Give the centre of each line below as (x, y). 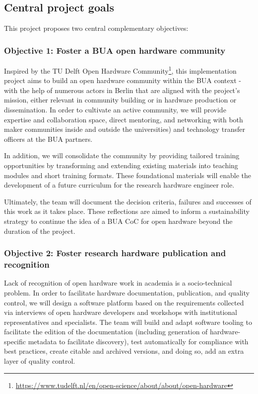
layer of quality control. (40, 361)
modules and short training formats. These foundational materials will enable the (128, 175)
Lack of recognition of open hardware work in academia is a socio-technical (118, 283)
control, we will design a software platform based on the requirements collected (124, 302)
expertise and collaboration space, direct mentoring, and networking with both (124, 119)
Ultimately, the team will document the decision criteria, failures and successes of (128, 201)
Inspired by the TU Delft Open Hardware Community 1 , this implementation (120, 70)
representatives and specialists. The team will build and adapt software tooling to (128, 322)
